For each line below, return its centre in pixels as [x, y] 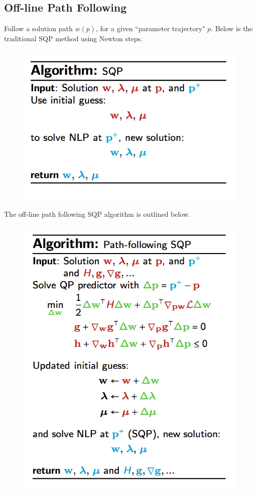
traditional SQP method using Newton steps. [73, 38]
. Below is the [232, 28]
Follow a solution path [38, 28]
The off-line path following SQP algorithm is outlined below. [97, 214]
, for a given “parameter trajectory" [151, 28]
